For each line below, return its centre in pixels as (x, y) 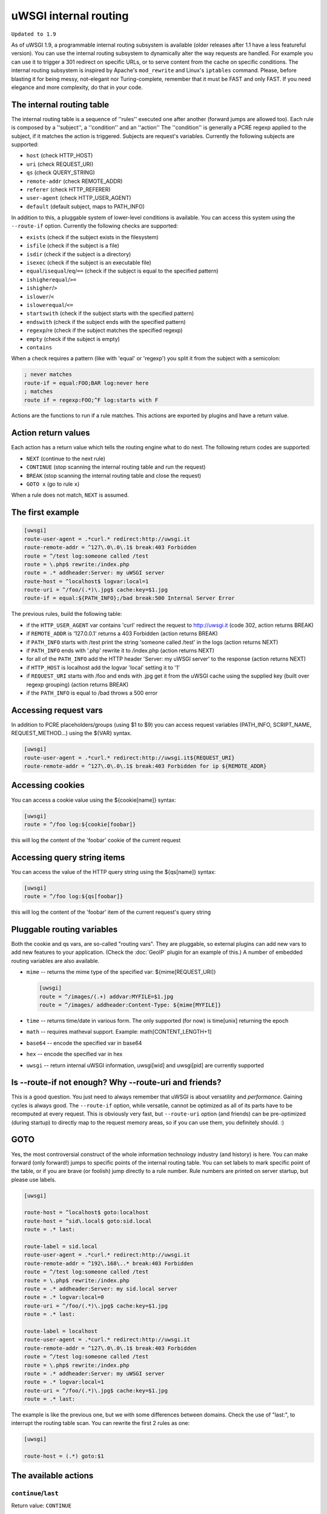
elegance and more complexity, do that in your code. (77, 87)
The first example (45, 513)
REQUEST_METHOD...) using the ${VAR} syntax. (71, 733)
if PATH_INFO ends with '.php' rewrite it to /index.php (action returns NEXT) (121, 650)
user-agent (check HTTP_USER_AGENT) (79, 198)
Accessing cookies (48, 785)
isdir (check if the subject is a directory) (79, 254)
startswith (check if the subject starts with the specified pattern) (110, 313)
